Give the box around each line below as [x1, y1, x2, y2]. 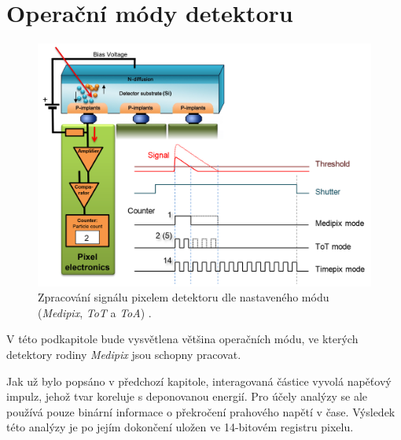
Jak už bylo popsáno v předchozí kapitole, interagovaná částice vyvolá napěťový [6, 372, 392, 389]
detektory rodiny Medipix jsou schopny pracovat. [6, 346, 241, 362]
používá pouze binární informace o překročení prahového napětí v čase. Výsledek [6, 403, 395, 420]
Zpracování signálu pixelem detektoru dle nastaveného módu [38, 289, 329, 305]
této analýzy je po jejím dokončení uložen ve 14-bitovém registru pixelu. [6, 419, 354, 435]
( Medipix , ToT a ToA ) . [38, 304, 152, 320]
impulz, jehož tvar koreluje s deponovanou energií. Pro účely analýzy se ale [6, 388, 368, 405]
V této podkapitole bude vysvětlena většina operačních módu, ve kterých [6, 331, 359, 347]
